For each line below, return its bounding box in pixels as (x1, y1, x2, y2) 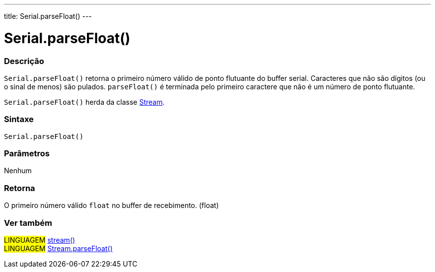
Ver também (4, 217, 52, 228)
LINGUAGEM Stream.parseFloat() (4, 244, 113, 253)
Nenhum (4, 166, 32, 175)
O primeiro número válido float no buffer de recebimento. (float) (4, 201, 219, 210)
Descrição (4, 56, 44, 66)
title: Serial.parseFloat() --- (4, 12, 92, 20)
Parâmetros (4, 148, 50, 158)
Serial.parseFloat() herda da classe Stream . (4, 97, 165, 106)
